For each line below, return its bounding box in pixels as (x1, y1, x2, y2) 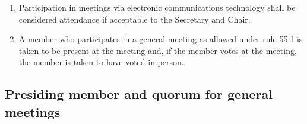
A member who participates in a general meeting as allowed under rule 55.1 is (18, 33, 303, 45)
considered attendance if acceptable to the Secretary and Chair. (18, 12, 251, 25)
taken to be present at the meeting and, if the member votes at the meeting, (18, 44, 297, 56)
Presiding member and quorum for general (5, 85, 273, 103)
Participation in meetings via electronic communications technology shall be (18, 1, 296, 13)
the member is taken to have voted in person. (18, 56, 184, 68)
